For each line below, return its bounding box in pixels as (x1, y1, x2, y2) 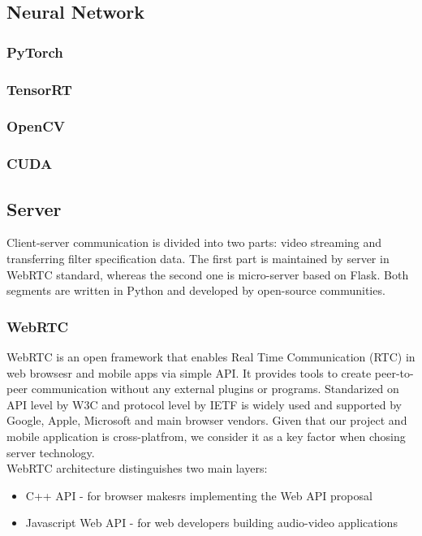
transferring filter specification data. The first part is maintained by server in (6, 249, 390, 266)
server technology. (6, 443, 95, 460)
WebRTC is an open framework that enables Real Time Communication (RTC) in (6, 348, 416, 365)
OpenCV (6, 116, 65, 136)
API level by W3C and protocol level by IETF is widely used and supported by (6, 396, 403, 413)
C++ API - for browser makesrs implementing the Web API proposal (25, 486, 372, 504)
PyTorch (6, 41, 63, 62)
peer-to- (374, 364, 414, 381)
